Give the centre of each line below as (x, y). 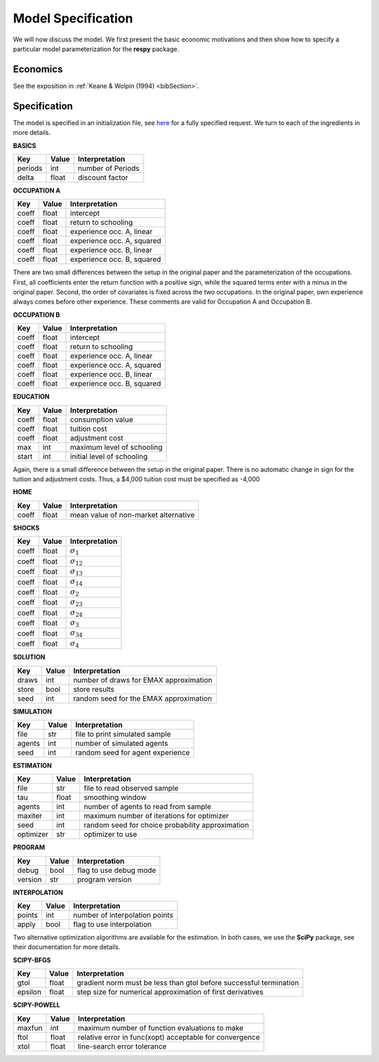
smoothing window (115, 798)
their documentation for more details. (67, 947)
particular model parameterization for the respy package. (96, 48)
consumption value (102, 420)
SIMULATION (33, 711)
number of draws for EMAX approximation (143, 680)
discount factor (103, 177)
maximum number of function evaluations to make (160, 1028)
